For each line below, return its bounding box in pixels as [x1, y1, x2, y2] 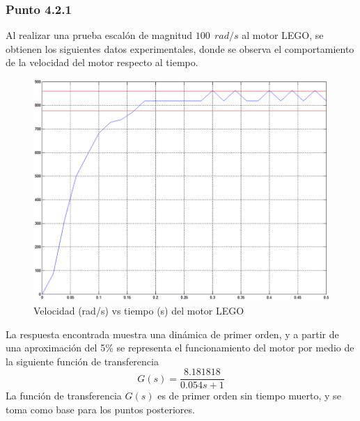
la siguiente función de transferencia [6, 354, 159, 368]
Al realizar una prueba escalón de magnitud [6, 28, 193, 42]
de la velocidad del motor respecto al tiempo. [6, 55, 198, 70]
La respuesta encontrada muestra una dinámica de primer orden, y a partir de [6, 326, 339, 341]
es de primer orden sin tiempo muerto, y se [157, 388, 341, 403]
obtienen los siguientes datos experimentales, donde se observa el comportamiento [6, 41, 354, 56]
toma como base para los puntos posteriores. [6, 402, 195, 416]
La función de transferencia [6, 388, 122, 403]
